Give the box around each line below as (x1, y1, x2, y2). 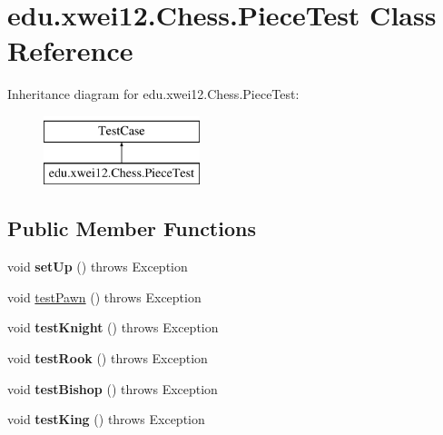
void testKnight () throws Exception (7, 318, 219, 337)
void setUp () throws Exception (7, 257, 188, 276)
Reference (7, 32, 133, 69)
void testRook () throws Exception (7, 349, 208, 368)
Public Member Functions (7, 214, 256, 242)
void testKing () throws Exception (7, 410, 205, 429)
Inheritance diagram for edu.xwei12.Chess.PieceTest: (7, 84, 300, 104)
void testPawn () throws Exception (7, 287, 202, 306)
